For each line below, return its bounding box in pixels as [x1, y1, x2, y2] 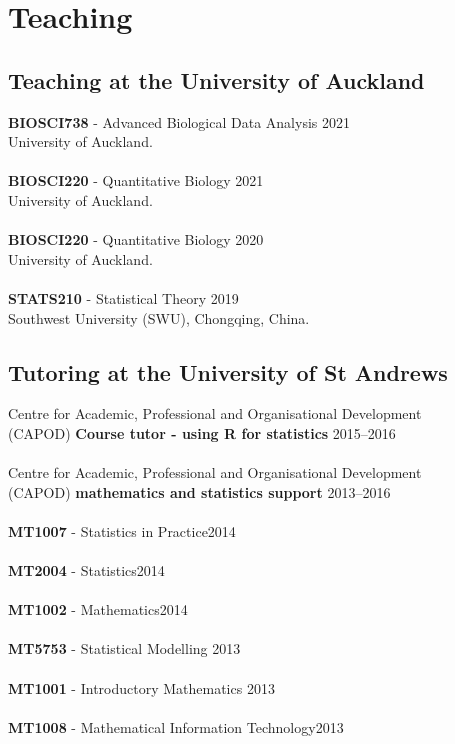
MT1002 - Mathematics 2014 [8, 599, 188, 620]
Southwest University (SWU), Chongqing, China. [8, 307, 310, 328]
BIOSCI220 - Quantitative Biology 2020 [8, 229, 264, 250]
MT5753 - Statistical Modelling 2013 [8, 638, 241, 659]
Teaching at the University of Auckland [8, 64, 425, 95]
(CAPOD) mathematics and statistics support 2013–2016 [8, 481, 391, 502]
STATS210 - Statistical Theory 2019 [8, 287, 239, 308]
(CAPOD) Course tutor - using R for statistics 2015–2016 [8, 422, 396, 443]
